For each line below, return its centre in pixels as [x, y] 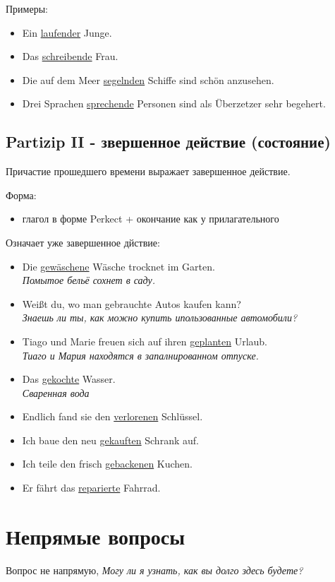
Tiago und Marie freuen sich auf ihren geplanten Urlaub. [145, 341]
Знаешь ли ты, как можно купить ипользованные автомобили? [160, 317]
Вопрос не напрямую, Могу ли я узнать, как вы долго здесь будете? [154, 570]
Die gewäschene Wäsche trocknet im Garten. [118, 266]
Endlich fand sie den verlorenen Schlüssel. [112, 416]
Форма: [21, 195]
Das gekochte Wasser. [69, 379]
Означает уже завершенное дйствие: [83, 242]
